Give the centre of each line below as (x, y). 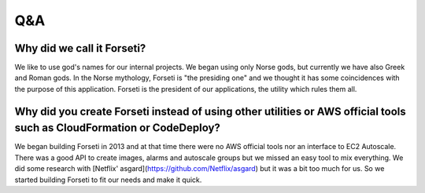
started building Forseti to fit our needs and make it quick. (108, 180)
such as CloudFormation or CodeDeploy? (117, 128)
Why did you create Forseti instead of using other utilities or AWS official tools (211, 111)
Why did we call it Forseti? (80, 48)
